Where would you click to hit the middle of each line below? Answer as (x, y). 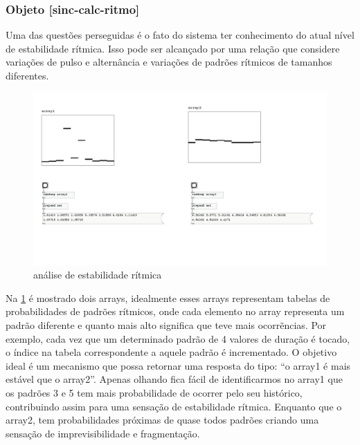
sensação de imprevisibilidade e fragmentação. (103, 433)
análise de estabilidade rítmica (98, 275)
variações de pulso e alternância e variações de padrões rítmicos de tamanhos (169, 62)
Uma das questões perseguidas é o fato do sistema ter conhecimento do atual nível (180, 35)
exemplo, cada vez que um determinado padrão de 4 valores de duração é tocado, (178, 338)
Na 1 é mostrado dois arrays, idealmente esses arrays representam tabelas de (168, 297)
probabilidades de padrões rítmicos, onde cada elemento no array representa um (175, 311)
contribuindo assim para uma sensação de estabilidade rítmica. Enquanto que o (174, 406)
